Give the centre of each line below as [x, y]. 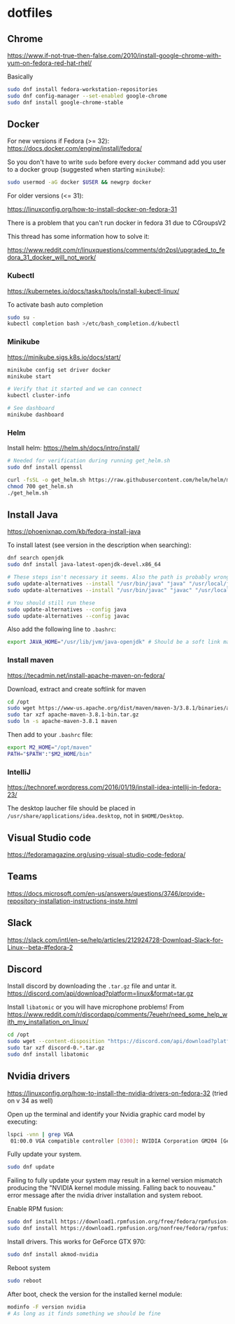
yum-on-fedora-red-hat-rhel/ [50, 63]
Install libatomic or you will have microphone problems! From [96, 1007]
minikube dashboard [36, 415]
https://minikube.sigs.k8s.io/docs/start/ [64, 357]
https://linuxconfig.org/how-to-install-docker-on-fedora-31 [92, 209]
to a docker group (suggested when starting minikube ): [86, 170]
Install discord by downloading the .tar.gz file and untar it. [92, 986]
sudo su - [22, 317]
